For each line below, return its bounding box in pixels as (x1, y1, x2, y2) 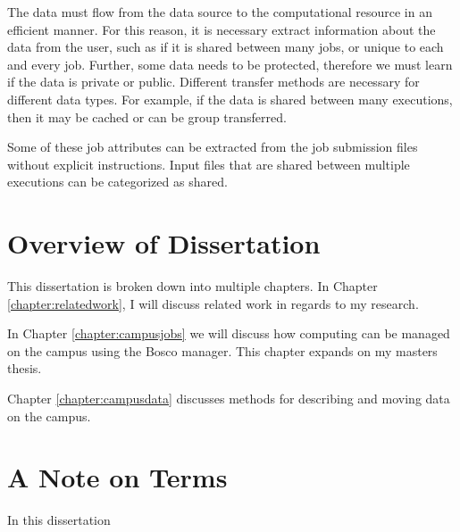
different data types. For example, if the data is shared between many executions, (7, 89, 453, 108)
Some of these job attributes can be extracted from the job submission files (7, 137, 418, 156)
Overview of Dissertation (7, 225, 321, 262)
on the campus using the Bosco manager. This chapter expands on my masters (7, 341, 438, 360)
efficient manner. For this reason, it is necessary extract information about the (7, 20, 436, 38)
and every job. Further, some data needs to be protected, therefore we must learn (7, 54, 453, 73)
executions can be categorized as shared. (7, 172, 228, 191)
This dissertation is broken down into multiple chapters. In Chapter (7, 277, 378, 295)
